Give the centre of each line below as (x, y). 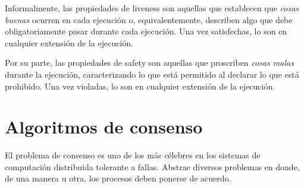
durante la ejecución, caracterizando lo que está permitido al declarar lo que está (152, 74)
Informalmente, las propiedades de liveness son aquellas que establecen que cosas (152, 8)
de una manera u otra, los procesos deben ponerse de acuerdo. (118, 178)
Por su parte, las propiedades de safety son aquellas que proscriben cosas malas (149, 63)
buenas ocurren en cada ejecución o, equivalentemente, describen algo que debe (149, 19)
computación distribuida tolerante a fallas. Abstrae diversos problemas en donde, (152, 166)
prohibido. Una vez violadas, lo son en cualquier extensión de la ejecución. (140, 86)
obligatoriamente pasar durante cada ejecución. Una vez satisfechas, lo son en (146, 31)
